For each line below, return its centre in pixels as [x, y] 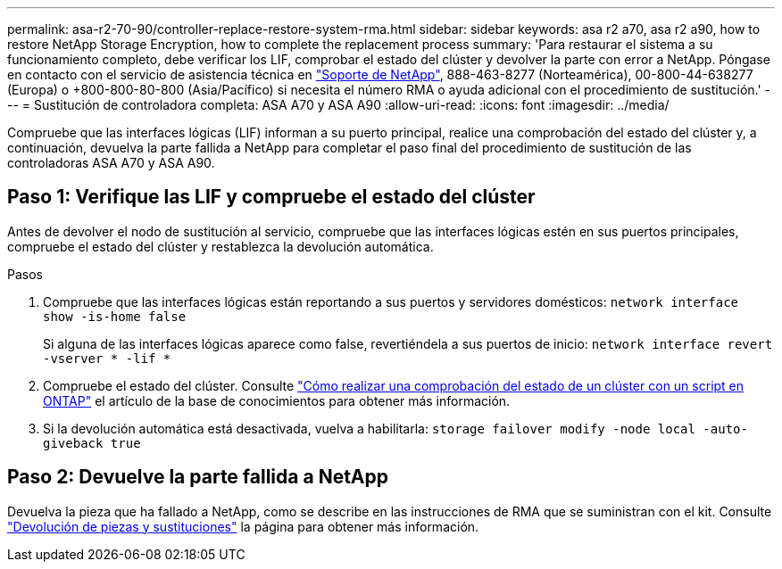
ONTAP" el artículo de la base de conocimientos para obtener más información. [277, 400]
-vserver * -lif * [107, 358]
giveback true [92, 443]
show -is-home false [115, 316]
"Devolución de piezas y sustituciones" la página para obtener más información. [243, 526]
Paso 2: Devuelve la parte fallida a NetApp [198, 477]
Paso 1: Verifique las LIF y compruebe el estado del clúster [271, 197]
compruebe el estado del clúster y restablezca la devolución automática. [220, 246]
